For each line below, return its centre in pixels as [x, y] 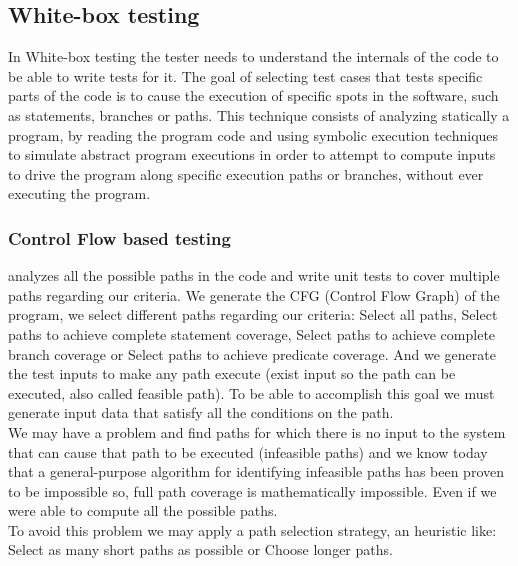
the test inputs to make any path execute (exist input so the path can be [232, 373]
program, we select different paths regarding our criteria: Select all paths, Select [253, 314]
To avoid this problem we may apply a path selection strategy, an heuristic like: [252, 529]
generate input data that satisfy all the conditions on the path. [201, 412]
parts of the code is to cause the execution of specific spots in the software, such [253, 95]
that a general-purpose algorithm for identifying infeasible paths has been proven [256, 471]
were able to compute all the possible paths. [143, 510]
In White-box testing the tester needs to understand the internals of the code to [253, 56]
